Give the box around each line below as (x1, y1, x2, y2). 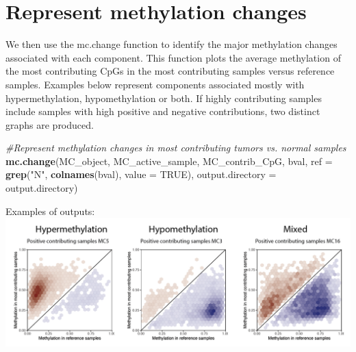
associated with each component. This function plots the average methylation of (5, 50, 341, 64)
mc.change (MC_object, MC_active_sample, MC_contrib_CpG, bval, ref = (5, 153, 333, 168)
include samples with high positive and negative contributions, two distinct (5, 104, 320, 118)
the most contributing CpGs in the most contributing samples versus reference (5, 64, 335, 78)
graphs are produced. (5, 117, 94, 131)
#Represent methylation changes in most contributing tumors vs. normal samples (5, 140, 346, 155)
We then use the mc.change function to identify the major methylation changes (5, 37, 338, 51)
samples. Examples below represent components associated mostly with (5, 77, 305, 91)
